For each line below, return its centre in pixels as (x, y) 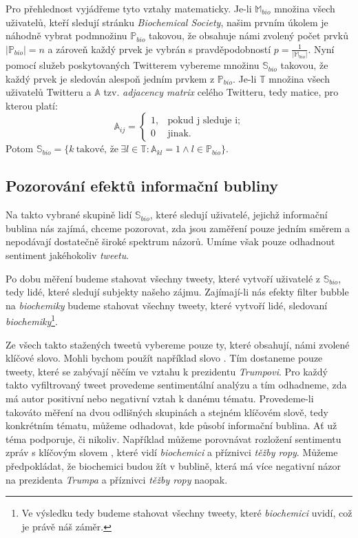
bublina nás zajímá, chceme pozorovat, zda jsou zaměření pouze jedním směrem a (178, 228)
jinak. (179, 133)
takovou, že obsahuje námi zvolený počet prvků (249, 35)
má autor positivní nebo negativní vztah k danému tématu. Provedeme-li (160, 399)
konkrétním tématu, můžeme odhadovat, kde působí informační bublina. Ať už (171, 425)
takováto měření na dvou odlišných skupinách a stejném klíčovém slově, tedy (167, 412)
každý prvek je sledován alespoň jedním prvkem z (110, 78)
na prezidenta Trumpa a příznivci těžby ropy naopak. (117, 479)
